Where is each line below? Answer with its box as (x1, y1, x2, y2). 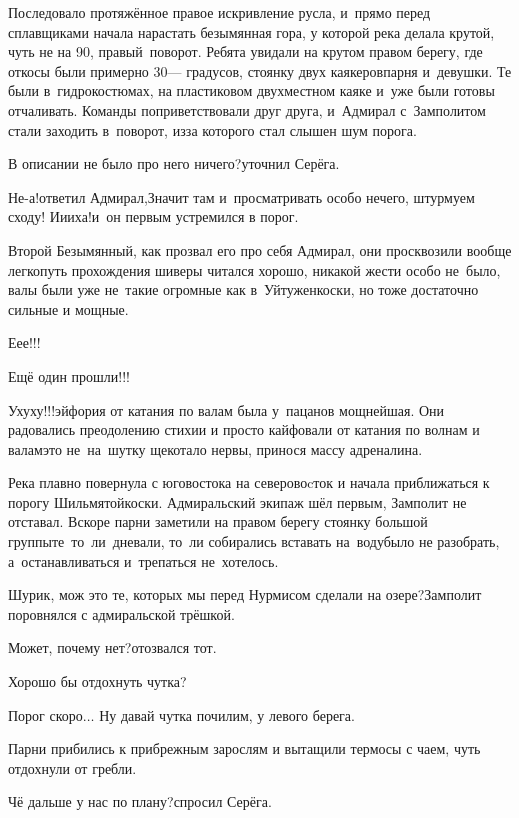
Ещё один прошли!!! (8, 365, 131, 386)
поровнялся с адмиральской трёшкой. (8, 603, 235, 624)
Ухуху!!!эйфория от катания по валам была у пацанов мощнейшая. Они (8, 399, 445, 420)
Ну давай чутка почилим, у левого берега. (99, 704, 355, 725)
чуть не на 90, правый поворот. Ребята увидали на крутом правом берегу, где (8, 41, 483, 62)
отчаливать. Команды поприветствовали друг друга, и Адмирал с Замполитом (8, 99, 486, 120)
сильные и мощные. (8, 298, 129, 319)
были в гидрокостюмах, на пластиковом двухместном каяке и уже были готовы (8, 80, 495, 101)
